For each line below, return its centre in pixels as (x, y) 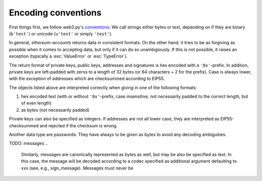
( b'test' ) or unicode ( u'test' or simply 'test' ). (61, 33)
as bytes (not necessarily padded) (55, 110)
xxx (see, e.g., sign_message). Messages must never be (77, 168)
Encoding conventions (55, 13)
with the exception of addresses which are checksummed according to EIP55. (87, 79)
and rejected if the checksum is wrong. (79, 125)
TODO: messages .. (28, 143)
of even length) (36, 103)
